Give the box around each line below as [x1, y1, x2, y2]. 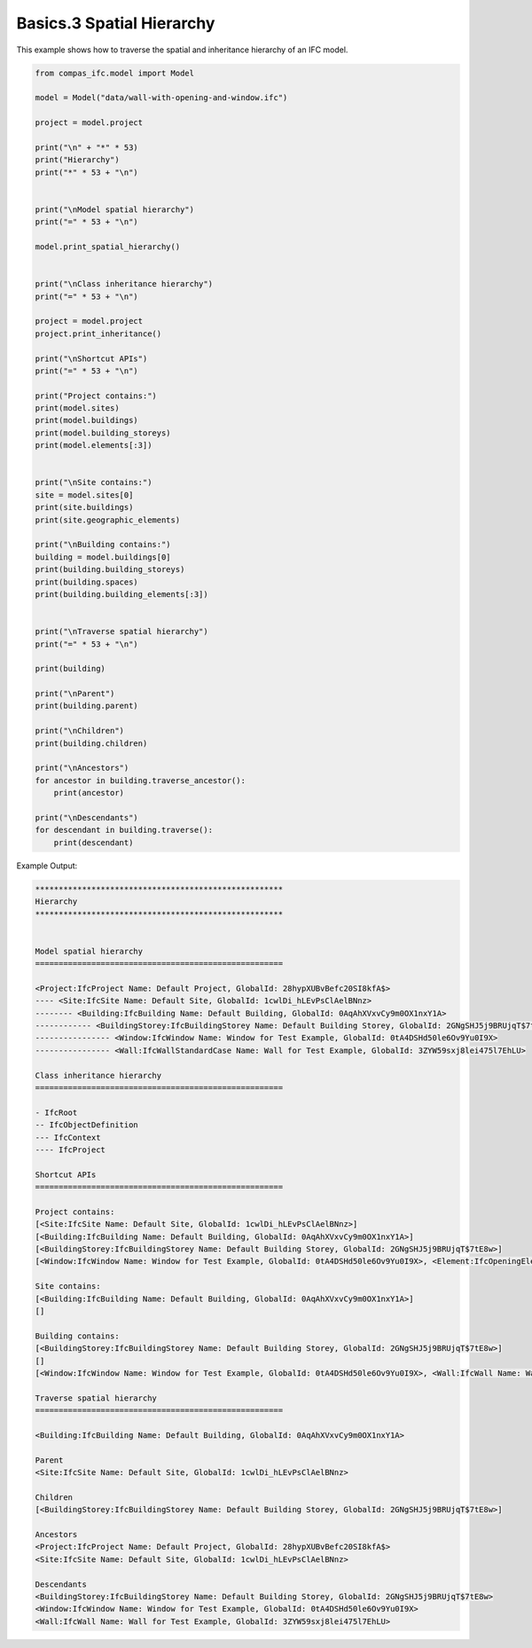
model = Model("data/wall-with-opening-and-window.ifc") [35, 93, 288, 103]
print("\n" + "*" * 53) [35, 142, 139, 153]
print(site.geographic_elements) [35, 514, 181, 525]
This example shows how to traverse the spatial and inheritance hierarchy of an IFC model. [16, 44, 348, 55]
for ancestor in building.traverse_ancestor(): [35, 775, 246, 785]
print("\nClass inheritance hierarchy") [35, 279, 213, 289]
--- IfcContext [35, 1132, 101, 1142]
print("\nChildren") [35, 726, 124, 736]
